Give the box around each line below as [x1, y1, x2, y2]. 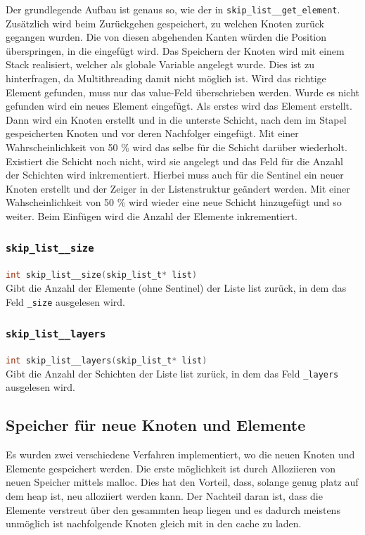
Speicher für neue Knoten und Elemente [6, 414, 306, 436]
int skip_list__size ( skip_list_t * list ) [6, 270, 198, 281]
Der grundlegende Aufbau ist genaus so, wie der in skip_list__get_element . [6, 2, 340, 16]
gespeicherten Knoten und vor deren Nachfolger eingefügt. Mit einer [6, 126, 299, 141]
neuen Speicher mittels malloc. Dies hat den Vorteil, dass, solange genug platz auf [6, 475, 359, 489]
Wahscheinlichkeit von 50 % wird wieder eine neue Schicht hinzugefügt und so [6, 195, 342, 210]
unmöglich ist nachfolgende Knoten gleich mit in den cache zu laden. [6, 516, 302, 531]
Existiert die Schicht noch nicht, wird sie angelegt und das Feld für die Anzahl [6, 153, 343, 168]
